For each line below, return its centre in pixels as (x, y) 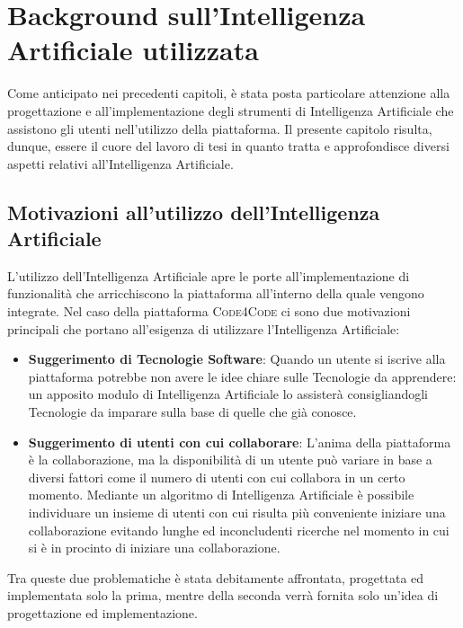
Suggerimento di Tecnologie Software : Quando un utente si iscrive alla (237, 359)
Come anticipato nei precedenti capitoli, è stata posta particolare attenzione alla (229, 93)
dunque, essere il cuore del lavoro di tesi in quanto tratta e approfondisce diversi (228, 146)
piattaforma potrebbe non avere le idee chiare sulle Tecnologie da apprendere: (242, 376)
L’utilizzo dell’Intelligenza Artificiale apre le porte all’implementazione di (209, 275)
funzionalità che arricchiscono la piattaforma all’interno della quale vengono (216, 293)
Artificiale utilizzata (133, 50)
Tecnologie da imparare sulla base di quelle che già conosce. (192, 412)
